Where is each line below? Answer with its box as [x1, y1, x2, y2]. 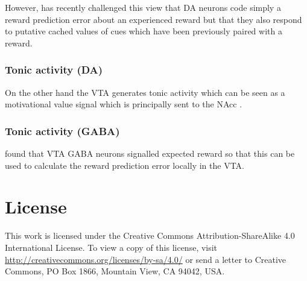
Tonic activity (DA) [5, 62, 103, 77]
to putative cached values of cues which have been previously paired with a [5, 25, 282, 37]
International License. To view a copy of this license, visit [5, 241, 218, 253]
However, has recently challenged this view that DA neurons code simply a [5, 1, 281, 13]
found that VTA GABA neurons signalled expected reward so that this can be [5, 147, 295, 159]
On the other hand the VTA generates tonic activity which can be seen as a [5, 86, 285, 98]
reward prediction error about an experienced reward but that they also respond [5, 13, 302, 25]
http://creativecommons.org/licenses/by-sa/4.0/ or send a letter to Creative [5, 253, 286, 265]
